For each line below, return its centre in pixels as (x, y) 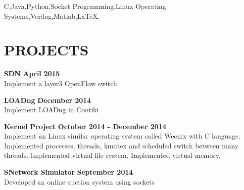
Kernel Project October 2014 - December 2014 (85, 126)
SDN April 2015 (32, 73)
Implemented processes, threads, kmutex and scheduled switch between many (121, 145)
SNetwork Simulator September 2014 (69, 172)
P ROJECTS (46, 50)
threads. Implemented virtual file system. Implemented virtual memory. (112, 155)
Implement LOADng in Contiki (51, 110)
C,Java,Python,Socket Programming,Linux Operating (85, 6)
